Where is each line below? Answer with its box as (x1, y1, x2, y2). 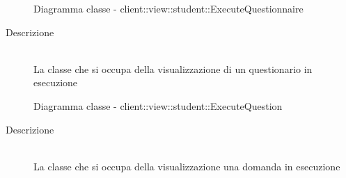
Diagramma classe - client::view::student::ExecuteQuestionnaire (33, 1, 304, 15)
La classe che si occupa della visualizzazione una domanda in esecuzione (33, 159, 340, 173)
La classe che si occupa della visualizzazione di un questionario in (33, 61, 313, 76)
